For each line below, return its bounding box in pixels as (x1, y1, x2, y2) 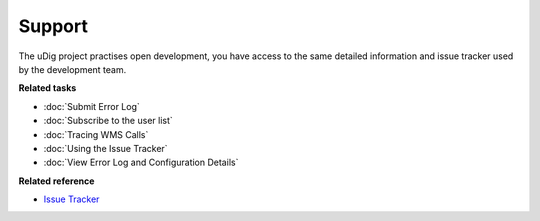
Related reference (18, 175, 95, 187)
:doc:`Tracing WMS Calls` (43, 128, 149, 140)
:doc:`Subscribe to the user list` (43, 115, 174, 127)
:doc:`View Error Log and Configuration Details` (43, 156, 239, 169)
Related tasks (18, 82, 77, 94)
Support (18, 15, 89, 37)
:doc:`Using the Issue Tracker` (43, 142, 169, 154)
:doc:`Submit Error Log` (43, 100, 140, 112)
